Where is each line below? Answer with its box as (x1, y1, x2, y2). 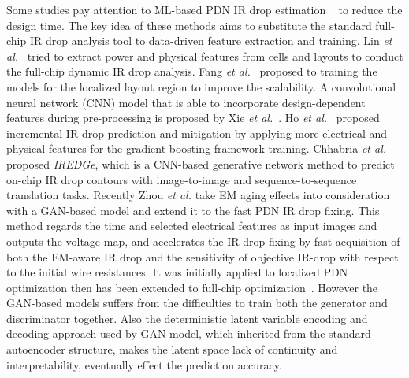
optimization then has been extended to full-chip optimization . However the (6, 279, 378, 295)
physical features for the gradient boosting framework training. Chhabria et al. (6, 140, 387, 157)
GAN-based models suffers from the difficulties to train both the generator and (6, 295, 388, 311)
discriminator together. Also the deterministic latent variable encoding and (6, 309, 368, 326)
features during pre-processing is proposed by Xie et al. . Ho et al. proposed (6, 109, 380, 126)
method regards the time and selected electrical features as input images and (6, 217, 377, 234)
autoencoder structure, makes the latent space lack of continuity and (6, 341, 338, 358)
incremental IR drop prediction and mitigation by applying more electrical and (6, 124, 388, 141)
